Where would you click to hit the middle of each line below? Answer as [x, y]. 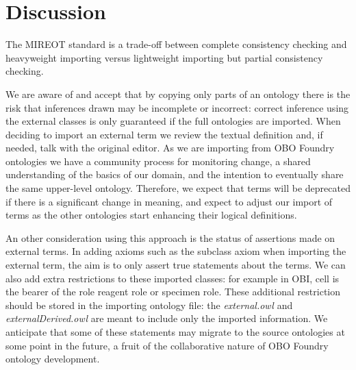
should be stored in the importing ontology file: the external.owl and [149, 305]
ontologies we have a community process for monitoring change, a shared [158, 161]
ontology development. [53, 359]
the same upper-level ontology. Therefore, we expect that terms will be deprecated [178, 188]
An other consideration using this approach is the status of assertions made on [170, 237]
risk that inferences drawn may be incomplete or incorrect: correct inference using [177, 107]
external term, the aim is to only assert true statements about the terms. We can [176, 265]
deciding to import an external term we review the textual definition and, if [164, 134]
